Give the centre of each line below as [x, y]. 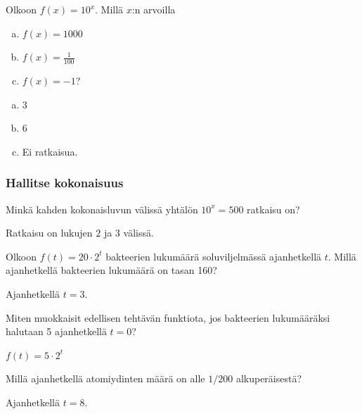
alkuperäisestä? [269, 378]
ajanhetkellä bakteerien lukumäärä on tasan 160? [111, 270]
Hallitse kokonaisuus [65, 183]
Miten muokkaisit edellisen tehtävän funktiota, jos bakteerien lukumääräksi [168, 317]
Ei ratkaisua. [50, 151]
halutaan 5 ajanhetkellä [56, 331]
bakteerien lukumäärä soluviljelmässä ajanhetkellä [214, 256]
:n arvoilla [154, 9]
